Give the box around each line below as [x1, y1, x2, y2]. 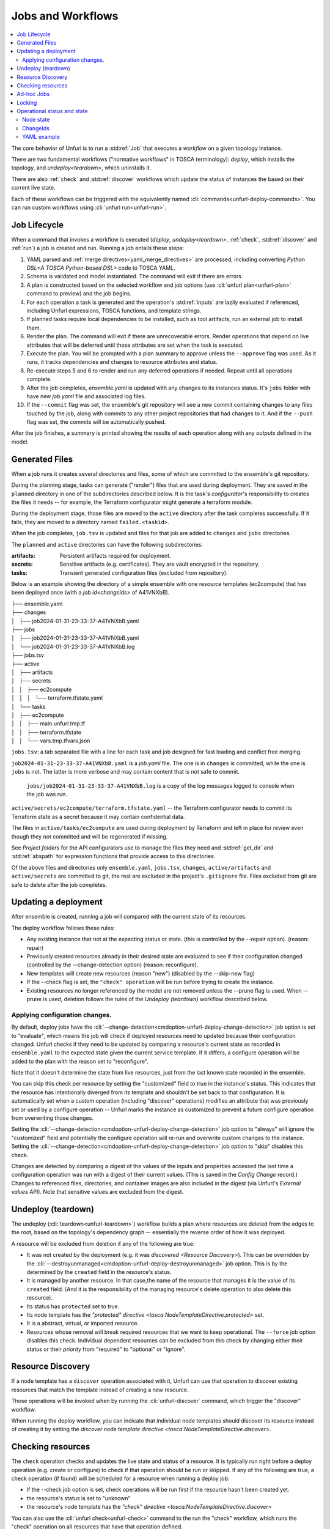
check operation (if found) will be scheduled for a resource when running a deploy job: [11, 1475, 230, 1483]
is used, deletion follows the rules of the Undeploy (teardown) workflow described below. [43, 995, 268, 1002]
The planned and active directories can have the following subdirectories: [11, 541, 203, 548]
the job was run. [26, 791, 67, 798]
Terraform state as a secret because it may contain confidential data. [11, 813, 185, 820]
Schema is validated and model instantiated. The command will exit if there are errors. [26, 273, 243, 280]
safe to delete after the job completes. [11, 881, 108, 888]
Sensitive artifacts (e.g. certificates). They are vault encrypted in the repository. [59, 560, 260, 568]
